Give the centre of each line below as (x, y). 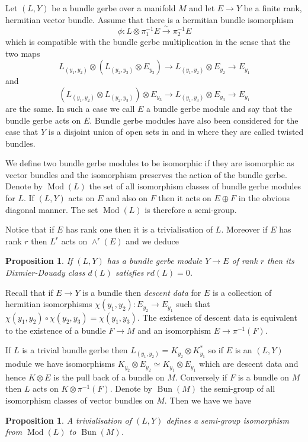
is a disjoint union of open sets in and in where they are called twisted (176, 132)
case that (22, 132)
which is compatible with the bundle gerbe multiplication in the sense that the (148, 42)
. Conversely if (201, 377)
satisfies (129, 272)
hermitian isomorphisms (49, 304)
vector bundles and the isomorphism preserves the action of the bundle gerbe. (146, 174)
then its (281, 261)
